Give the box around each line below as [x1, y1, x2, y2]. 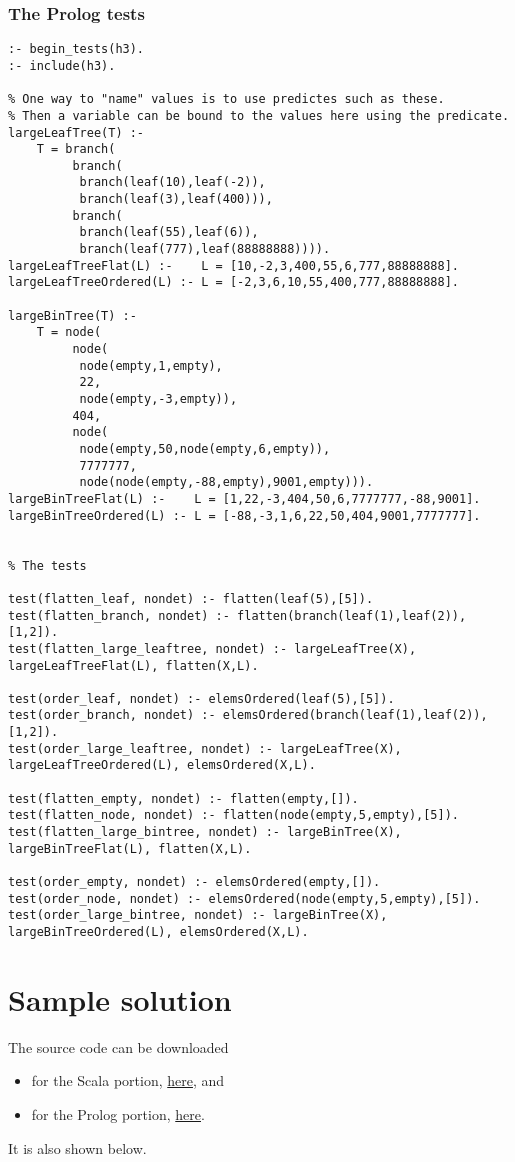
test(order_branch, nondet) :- [8, 708, 216, 723]
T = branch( [36, 142, 116, 157]
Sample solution [8, 978, 232, 1019]
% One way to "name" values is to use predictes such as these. [8, 92, 445, 107]
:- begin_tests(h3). [8, 42, 145, 57]
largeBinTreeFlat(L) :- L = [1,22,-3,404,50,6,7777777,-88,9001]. [8, 491, 481, 506]
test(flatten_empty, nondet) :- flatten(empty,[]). [8, 791, 359, 806]
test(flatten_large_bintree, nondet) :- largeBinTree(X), [8, 825, 402, 840]
